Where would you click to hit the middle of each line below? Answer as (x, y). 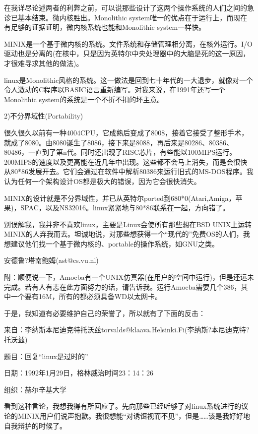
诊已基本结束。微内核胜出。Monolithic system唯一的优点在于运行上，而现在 (126, 17)
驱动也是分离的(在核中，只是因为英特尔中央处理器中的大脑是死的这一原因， (127, 53)
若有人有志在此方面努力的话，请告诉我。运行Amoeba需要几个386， (133, 286)
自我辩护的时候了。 (35, 425)
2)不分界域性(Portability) (44, 116)
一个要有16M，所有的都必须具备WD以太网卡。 (86, 296)
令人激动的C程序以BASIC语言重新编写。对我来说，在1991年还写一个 (115, 90)
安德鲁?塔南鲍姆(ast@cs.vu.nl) (51, 260)
